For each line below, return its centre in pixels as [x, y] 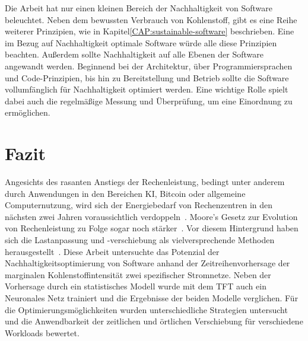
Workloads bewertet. [42, 332]
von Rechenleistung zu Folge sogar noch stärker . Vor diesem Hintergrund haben [152, 228]
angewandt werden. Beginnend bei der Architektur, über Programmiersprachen [149, 66]
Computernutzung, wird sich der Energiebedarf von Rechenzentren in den [139, 205]
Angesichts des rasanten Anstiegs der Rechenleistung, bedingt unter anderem [145, 182]
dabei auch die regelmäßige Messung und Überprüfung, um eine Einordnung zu [149, 101]
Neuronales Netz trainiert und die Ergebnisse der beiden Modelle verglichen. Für [152, 298]
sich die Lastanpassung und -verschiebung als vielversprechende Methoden [140, 240]
